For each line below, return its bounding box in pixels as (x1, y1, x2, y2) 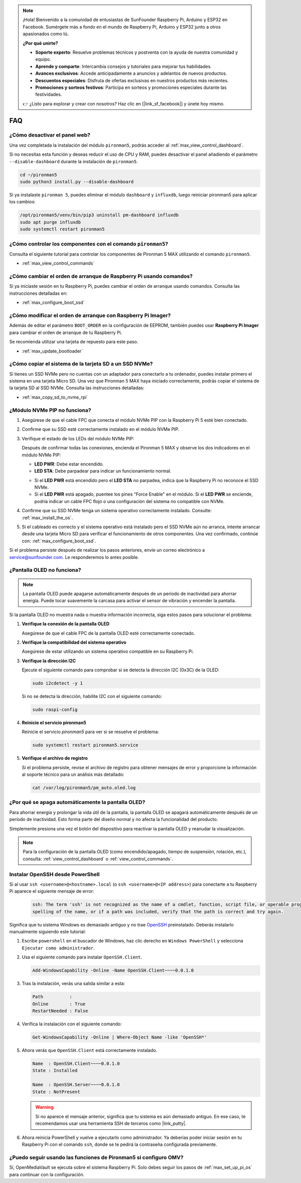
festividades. (35, 91, 62, 97)
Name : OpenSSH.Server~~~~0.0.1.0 (32, 1082, 120, 1088)
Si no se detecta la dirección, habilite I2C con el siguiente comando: (22, 693, 163, 699)
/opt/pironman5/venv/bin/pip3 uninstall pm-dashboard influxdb (20, 212, 179, 218)
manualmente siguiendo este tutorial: (9, 929, 86, 935)
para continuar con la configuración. (9, 1171, 85, 1177)
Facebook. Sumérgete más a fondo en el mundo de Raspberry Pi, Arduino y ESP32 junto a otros (23, 24, 221, 30)
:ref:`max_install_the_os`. (22, 515, 73, 521)
